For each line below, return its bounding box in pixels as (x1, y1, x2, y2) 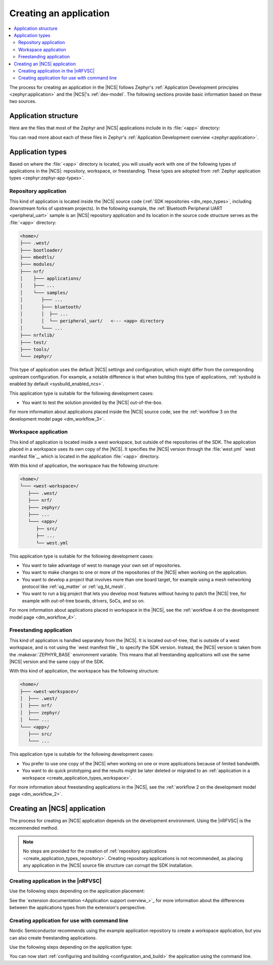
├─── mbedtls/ (20, 254, 55, 260)
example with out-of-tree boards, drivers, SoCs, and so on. (22, 598, 145, 604)
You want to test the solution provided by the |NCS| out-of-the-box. (22, 399, 163, 405)
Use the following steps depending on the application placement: (9, 888, 145, 894)
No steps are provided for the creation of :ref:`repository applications (23, 848, 167, 854)
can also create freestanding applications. (9, 935, 97, 941)
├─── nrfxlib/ (20, 332, 55, 338)
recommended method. (9, 825, 59, 831)
